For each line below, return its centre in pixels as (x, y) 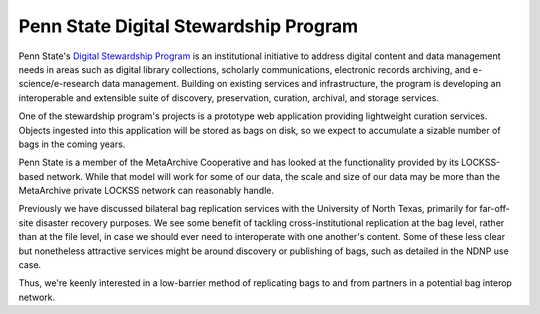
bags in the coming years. (72, 144)
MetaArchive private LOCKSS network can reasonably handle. (146, 191)
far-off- (494, 209)
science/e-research (59, 84)
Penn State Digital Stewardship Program (188, 26)
